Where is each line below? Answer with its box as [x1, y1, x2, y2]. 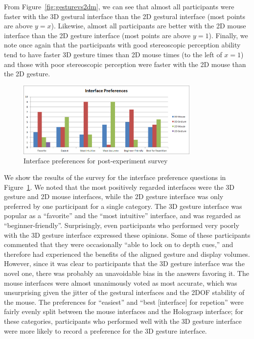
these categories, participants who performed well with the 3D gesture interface [4, 316, 242, 326]
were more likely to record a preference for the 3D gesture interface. [4, 325, 207, 336]
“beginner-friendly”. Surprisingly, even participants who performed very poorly [4, 220, 239, 230]
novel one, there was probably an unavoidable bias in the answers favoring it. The [4, 268, 249, 278]
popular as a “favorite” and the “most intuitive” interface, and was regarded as [4, 210, 241, 221]
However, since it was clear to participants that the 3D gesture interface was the [4, 258, 245, 269]
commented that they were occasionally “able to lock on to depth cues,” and [4, 239, 233, 249]
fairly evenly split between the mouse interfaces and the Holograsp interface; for [4, 306, 243, 316]
